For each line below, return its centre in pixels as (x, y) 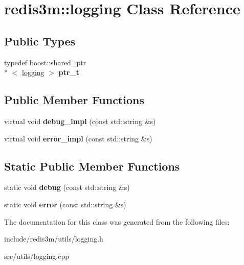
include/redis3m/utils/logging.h (54, 239)
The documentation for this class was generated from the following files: (117, 221)
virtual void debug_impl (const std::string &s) (80, 121)
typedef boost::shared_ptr (45, 62)
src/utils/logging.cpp (37, 256)
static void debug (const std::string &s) (67, 187)
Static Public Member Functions (92, 166)
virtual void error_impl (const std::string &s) (78, 138)
